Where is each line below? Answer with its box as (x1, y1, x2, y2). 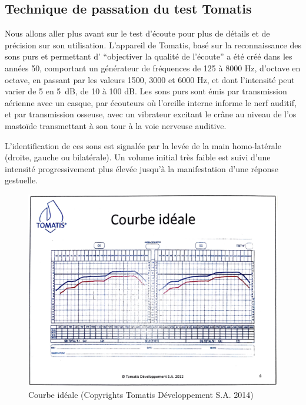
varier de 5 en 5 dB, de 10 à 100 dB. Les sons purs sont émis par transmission (5, 85, 287, 97)
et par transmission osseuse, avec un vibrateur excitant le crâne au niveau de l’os (5, 108, 297, 120)
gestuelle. (5, 174, 38, 186)
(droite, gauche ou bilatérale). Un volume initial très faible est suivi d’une (5, 151, 271, 163)
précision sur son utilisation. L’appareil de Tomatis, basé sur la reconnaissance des (5, 38, 301, 51)
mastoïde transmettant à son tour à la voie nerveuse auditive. (5, 119, 227, 131)
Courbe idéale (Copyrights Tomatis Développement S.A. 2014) (28, 388, 254, 400)
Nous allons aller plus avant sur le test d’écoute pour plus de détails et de (5, 27, 270, 39)
